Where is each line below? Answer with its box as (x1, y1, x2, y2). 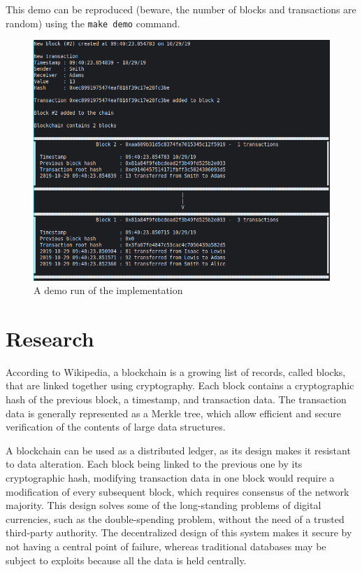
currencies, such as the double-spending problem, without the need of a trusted (6, 511, 345, 526)
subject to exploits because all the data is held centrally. (6, 552, 247, 567)
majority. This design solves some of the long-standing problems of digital (6, 498, 321, 512)
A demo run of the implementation (34, 283, 183, 298)
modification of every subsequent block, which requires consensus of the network (6, 484, 349, 498)
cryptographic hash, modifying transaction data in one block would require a (6, 470, 335, 485)
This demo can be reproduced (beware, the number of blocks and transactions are (6, 2, 356, 16)
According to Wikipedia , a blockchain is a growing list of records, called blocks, (6, 364, 346, 379)
